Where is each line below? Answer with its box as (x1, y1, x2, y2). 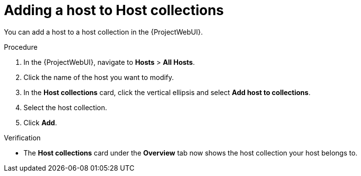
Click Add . (23, 118, 57, 127)
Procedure (4, 42, 38, 51)
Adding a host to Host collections (4, 2, 224, 19)
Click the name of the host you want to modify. (23, 73, 174, 81)
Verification (4, 133, 41, 142)
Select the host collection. (23, 103, 107, 112)
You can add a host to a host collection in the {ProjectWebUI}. (4, 27, 203, 36)
